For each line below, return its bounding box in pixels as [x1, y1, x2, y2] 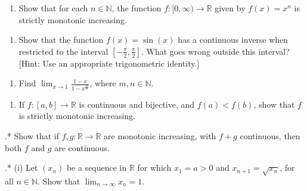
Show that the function [18, 33, 104, 46]
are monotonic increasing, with [104, 130, 216, 142]
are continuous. [54, 141, 110, 154]
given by [215, 2, 246, 14]
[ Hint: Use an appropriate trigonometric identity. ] [18, 57, 200, 69]
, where [89, 77, 116, 89]
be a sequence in [66, 161, 127, 174]
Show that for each [18, 2, 88, 14]
